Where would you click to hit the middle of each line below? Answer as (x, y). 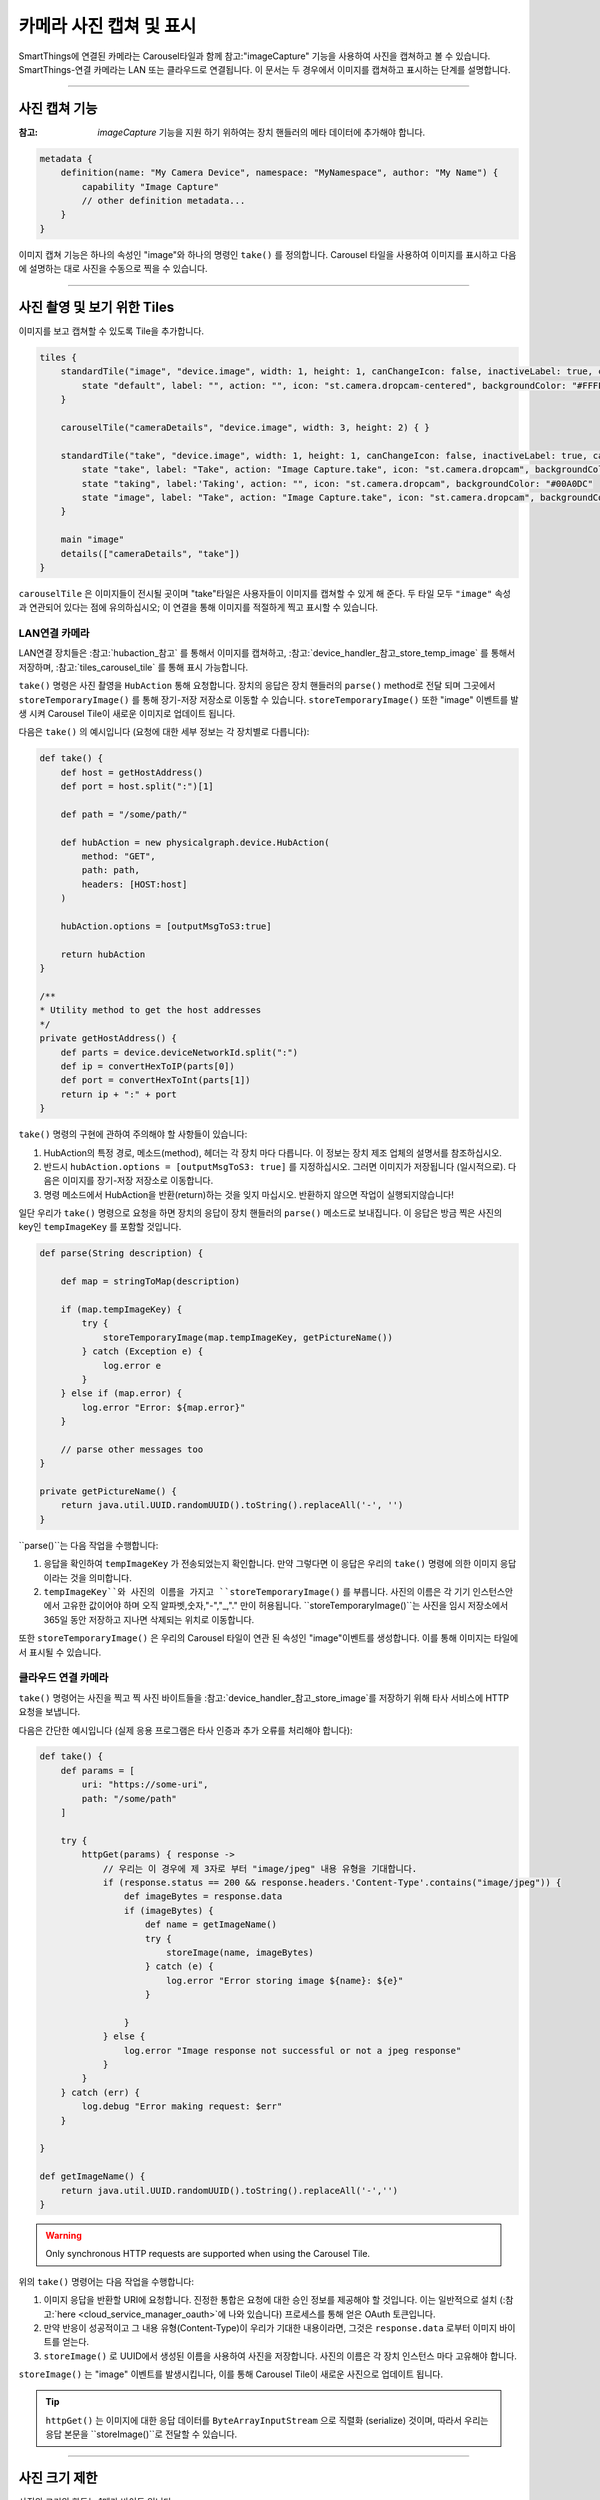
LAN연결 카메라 (54, 633)
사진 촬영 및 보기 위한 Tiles (96, 306)
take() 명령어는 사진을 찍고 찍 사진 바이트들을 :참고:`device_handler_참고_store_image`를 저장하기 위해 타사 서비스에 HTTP (264, 1697)
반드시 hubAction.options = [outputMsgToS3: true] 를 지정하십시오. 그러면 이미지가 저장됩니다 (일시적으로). (275, 1166)
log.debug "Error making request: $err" (182, 2106)
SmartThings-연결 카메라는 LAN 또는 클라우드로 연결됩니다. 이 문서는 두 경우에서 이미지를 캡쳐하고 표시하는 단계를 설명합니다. (264, 69)
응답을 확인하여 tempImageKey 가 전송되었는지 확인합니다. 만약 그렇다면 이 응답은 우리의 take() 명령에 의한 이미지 (271, 1564)
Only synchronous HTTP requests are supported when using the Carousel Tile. (207, 2254)
